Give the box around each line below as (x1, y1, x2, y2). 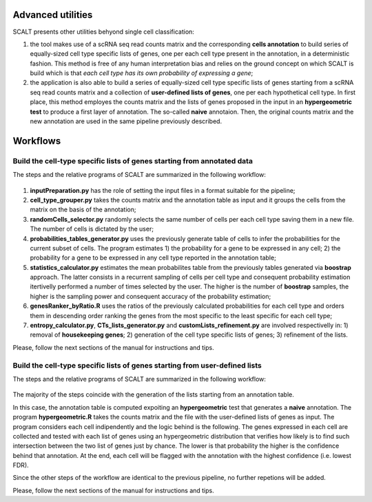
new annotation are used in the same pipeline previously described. (30, 117, 223, 125)
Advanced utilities (12, 9, 93, 21)
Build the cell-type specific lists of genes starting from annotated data (12, 156, 253, 165)
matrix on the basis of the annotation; (30, 205, 136, 213)
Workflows (12, 135, 61, 147)
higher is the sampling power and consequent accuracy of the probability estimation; (30, 292, 271, 300)
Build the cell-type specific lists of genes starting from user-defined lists (12, 360, 262, 370)
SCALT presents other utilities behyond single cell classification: (12, 28, 194, 36)
